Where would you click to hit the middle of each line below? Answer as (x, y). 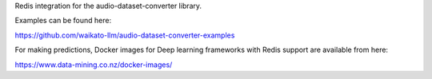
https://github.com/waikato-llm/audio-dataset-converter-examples (125, 35)
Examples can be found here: (63, 21)
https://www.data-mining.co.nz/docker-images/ (94, 65)
